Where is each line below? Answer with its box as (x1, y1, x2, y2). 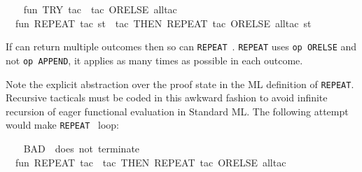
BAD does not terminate (23, 141, 140, 155)
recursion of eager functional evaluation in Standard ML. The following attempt (6, 103, 349, 118)
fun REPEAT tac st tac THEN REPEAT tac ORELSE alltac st (15, 15, 312, 30)
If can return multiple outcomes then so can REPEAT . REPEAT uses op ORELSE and (6, 39, 357, 54)
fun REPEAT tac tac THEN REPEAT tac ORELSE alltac (15, 155, 286, 169)
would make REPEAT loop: (6, 117, 119, 132)
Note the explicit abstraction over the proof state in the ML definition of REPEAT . (6, 76, 354, 91)
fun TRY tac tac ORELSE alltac (23, 2, 177, 16)
